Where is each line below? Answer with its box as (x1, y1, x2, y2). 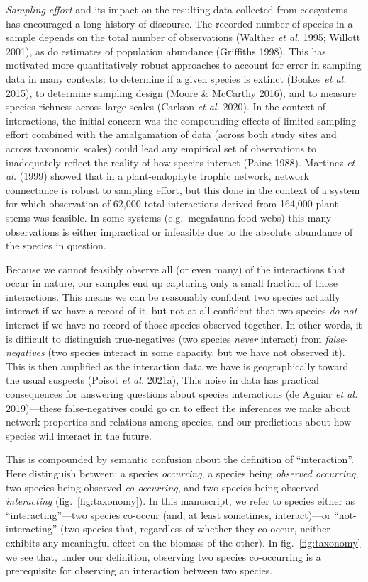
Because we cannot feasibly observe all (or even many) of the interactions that (6, 261, 346, 276)
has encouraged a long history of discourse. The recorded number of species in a (6, 16, 353, 30)
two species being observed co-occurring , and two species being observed (6, 479, 320, 494)
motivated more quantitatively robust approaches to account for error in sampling (6, 57, 362, 72)
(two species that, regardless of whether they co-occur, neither (60, 521, 330, 536)
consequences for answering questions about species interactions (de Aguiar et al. (6, 387, 358, 401)
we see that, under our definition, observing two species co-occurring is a (6, 549, 321, 564)
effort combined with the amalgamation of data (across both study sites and (6, 127, 337, 142)
